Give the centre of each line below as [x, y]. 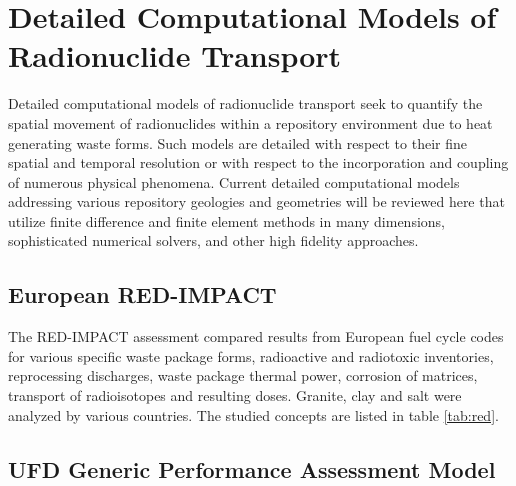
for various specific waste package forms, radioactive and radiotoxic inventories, [251, 355]
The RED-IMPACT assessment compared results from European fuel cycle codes [256, 336]
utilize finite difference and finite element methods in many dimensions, [226, 220]
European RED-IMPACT [142, 294]
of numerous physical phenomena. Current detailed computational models [234, 181]
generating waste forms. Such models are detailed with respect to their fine [237, 142]
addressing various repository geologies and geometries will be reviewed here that [256, 201]
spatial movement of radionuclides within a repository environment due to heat [250, 122]
